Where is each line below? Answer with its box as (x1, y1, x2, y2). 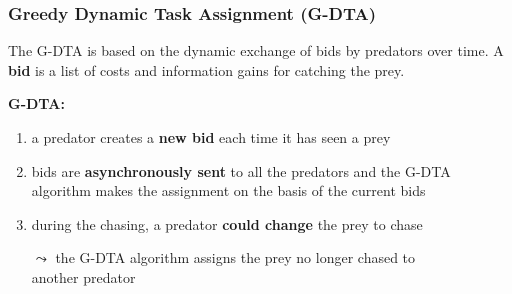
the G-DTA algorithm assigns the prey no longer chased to (55, 247, 416, 268)
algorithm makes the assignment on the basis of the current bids (31, 180, 426, 201)
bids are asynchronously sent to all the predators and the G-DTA (31, 160, 451, 181)
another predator (31, 266, 136, 287)
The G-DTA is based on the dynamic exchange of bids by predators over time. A (8, 40, 504, 61)
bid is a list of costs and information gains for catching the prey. (8, 59, 405, 80)
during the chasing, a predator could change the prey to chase (31, 213, 423, 234)
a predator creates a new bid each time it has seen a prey (31, 127, 391, 147)
